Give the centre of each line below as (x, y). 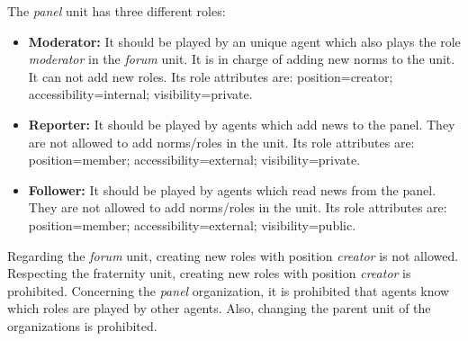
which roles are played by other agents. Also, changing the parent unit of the (219, 308)
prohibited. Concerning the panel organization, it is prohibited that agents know (229, 290)
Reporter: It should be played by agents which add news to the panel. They (242, 124)
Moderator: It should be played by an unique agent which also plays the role (244, 41)
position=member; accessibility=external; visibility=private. (194, 160)
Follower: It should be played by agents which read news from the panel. (232, 189)
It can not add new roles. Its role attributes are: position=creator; (211, 76)
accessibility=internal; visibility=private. (140, 94)
